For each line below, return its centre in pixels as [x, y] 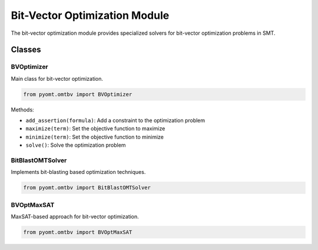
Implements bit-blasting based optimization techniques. [78, 172]
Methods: [23, 110]
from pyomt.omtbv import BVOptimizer [78, 94]
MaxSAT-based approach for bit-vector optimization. [75, 217]
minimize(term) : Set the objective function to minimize [95, 137]
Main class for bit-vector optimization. [57, 78]
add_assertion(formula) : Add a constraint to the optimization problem [115, 120]
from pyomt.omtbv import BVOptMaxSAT [78, 232]
